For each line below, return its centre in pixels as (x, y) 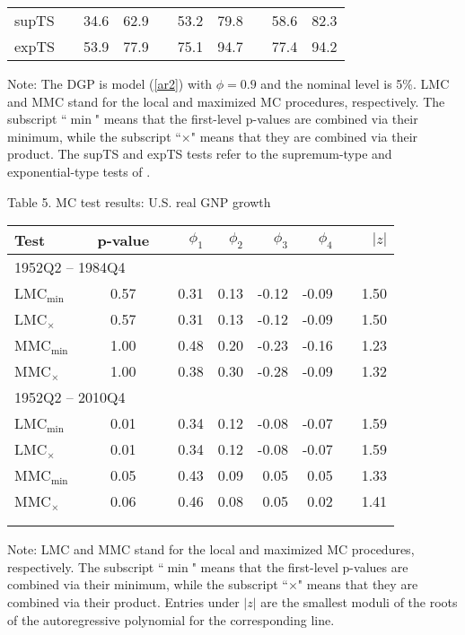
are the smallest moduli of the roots (359, 601)
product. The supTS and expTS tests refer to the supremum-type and (200, 154)
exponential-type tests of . (79, 171)
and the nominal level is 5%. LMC (355, 83)
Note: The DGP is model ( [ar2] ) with (110, 83)
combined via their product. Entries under (123, 601)
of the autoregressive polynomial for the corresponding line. (171, 619)
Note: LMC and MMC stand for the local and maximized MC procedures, (211, 549)
